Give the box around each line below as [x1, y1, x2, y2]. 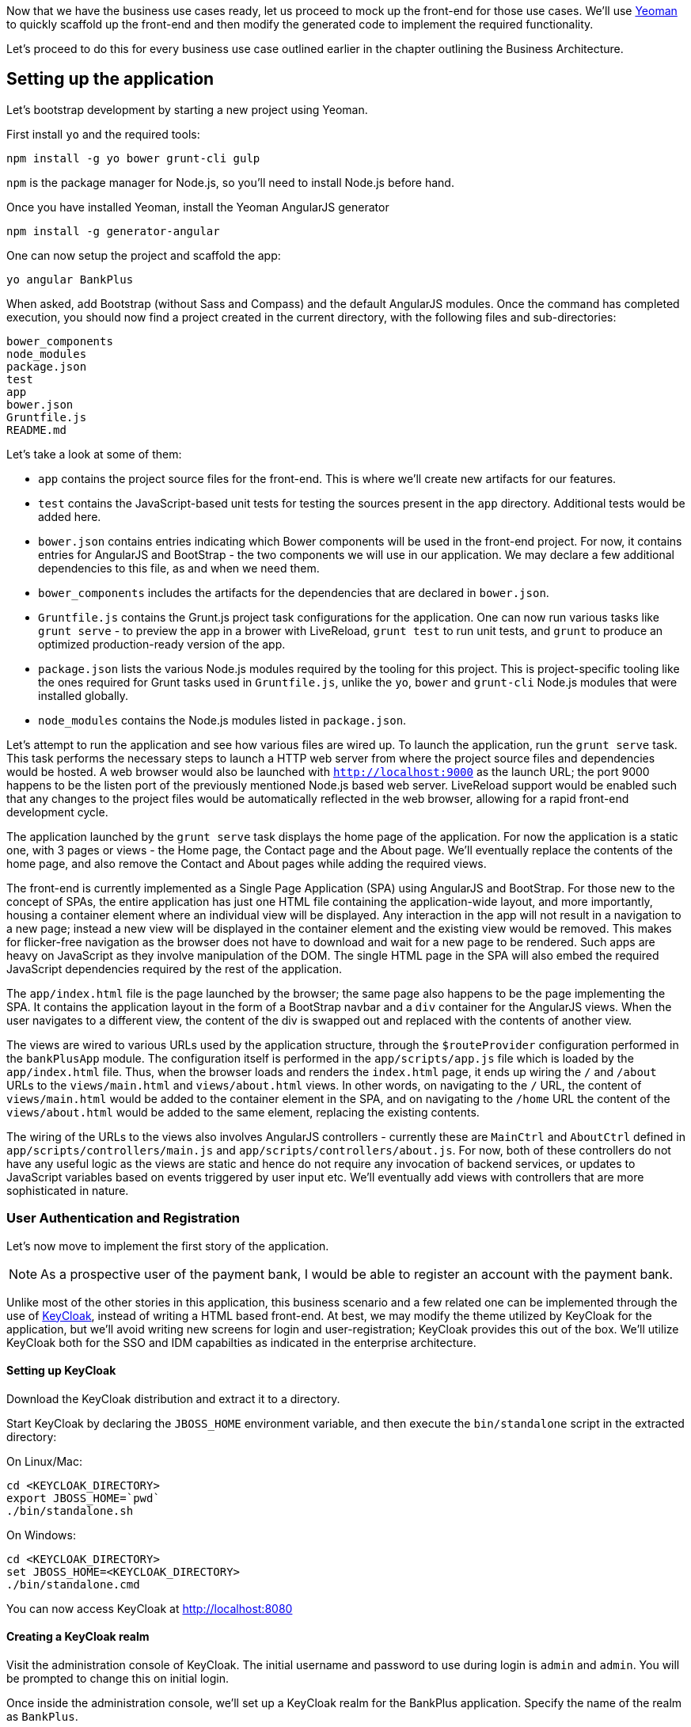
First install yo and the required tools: [6, 127, 200, 141]
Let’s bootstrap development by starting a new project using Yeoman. [6, 102, 368, 116]
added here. [38, 509, 101, 523]
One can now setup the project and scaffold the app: [6, 248, 281, 262]
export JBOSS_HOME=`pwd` [6, 1491, 160, 1504]
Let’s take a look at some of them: [6, 447, 182, 461]
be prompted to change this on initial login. [6, 1672, 229, 1686]
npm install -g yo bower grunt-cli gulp [6, 151, 260, 165]
